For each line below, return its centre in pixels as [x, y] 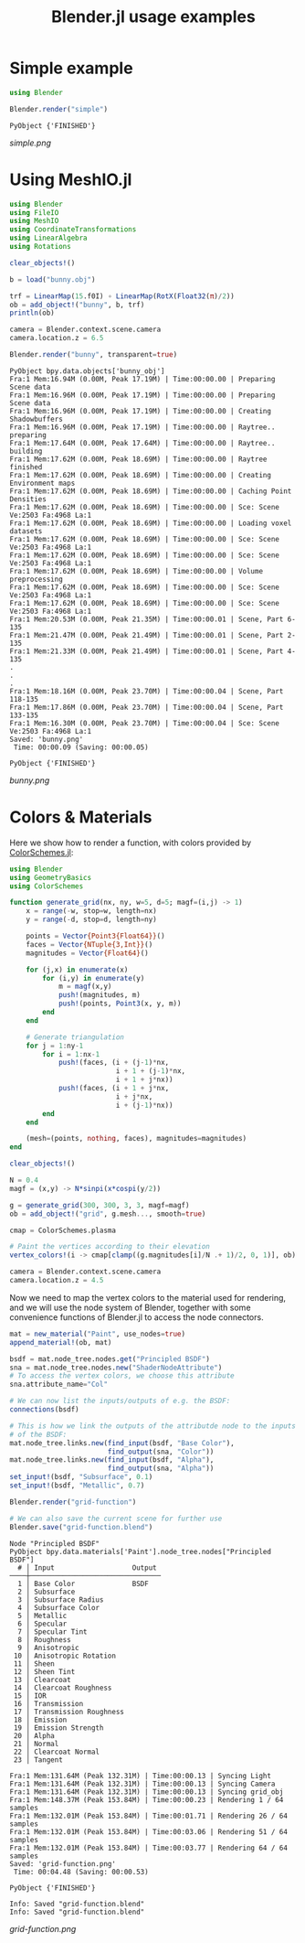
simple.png [31, 143]
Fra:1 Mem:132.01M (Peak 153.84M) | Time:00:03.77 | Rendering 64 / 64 [148, 1848]
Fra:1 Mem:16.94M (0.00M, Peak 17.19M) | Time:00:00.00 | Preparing [142, 379]
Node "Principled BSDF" [55, 1543]
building [26, 451]
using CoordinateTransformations [73, 230]
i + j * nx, [134, 1096]
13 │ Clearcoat [42, 1680]
